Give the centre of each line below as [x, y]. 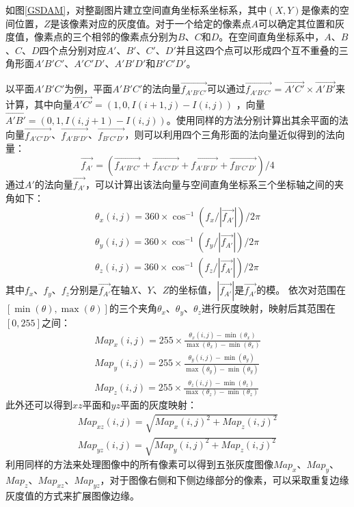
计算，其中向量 [39, 104]
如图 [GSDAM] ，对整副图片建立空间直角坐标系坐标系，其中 [136, 10]
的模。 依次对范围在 [301, 290]
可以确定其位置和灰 [302, 23]
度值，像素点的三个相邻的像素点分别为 [92, 37]
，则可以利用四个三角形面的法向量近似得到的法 [230, 134]
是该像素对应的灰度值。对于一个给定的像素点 [151, 23]
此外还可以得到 [39, 405]
